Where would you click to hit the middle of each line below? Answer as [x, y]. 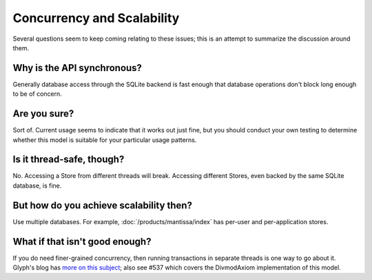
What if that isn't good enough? [82, 241]
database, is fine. [37, 186]
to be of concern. [37, 94]
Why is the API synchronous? [77, 68]
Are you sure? [43, 114]
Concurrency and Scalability [96, 18]
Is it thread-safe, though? [69, 160]
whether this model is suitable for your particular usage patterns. [105, 140]
